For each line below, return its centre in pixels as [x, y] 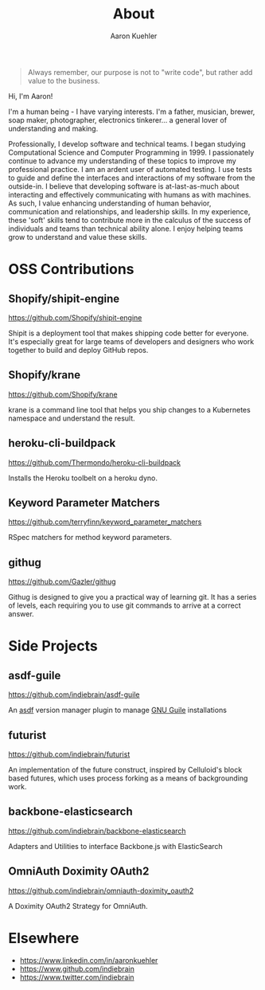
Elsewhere [44, 938]
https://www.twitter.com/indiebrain [77, 977]
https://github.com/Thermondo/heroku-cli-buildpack [95, 462]
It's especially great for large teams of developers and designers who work [131, 341]
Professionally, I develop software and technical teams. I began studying [127, 143]
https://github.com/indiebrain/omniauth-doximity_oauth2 [101, 890]
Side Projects [53, 646]
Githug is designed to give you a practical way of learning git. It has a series [132, 597]
